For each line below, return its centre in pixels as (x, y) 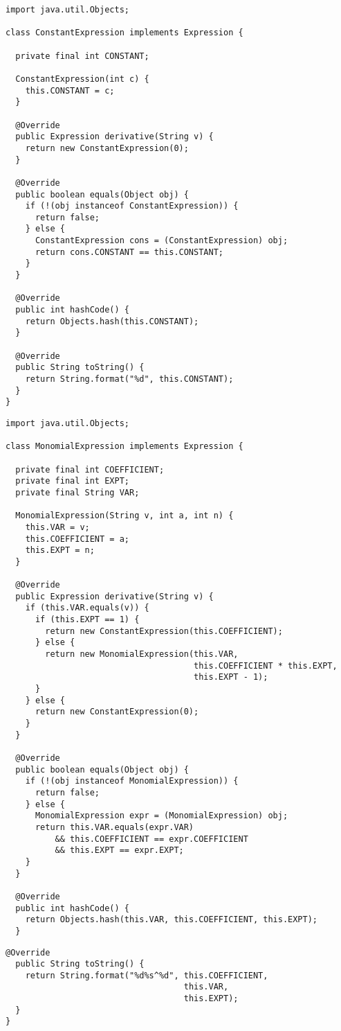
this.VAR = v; (57, 527)
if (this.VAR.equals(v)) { (87, 608)
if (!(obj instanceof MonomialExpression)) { (132, 781)
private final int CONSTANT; (82, 56)
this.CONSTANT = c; (70, 90)
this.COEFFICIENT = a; (77, 539)
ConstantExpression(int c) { (82, 79)
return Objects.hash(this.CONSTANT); (112, 321)
